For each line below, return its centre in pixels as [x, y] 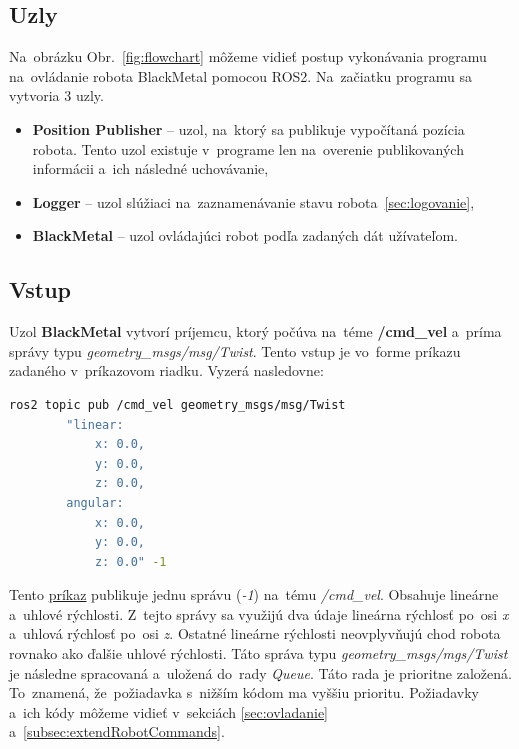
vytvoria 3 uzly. [56, 95]
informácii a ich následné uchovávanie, [150, 168]
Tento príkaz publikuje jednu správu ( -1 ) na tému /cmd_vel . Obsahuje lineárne [254, 594]
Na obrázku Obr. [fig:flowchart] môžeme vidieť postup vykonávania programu [248, 56]
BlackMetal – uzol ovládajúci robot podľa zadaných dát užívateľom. [245, 235]
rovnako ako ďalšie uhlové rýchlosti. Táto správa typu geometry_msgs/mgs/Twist [258, 653]
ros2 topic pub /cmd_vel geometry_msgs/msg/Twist [177, 404]
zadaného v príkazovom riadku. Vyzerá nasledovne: [166, 370]
